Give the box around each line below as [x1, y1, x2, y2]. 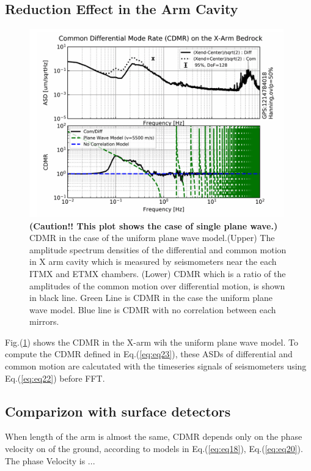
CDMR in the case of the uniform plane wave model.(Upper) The [29, 231, 275, 244]
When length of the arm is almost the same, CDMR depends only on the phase [5, 430, 302, 443]
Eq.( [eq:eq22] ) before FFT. [5, 371, 105, 384]
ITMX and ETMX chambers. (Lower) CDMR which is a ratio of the [29, 267, 286, 280]
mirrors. [29, 315, 59, 328]
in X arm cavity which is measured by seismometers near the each [29, 255, 277, 268]
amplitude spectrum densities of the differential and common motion [29, 243, 287, 256]
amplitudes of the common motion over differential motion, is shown [29, 279, 285, 292]
